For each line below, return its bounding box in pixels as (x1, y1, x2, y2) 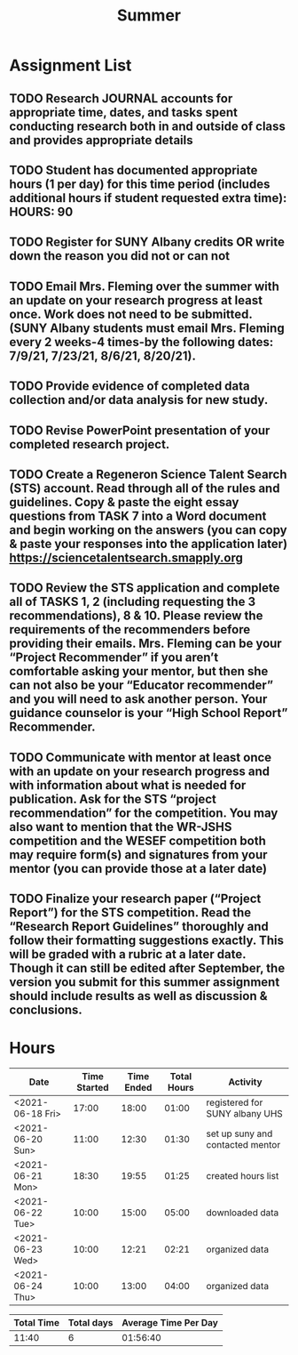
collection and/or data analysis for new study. (9, 392, 269, 407)
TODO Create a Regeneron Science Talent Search (9, 466, 287, 481)
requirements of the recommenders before (9, 622, 251, 637)
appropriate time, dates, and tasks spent (9, 104, 238, 120)
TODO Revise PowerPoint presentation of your (9, 423, 271, 438)
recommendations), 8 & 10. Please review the (9, 609, 263, 624)
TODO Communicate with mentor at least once (9, 749, 272, 765)
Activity (228, 1076, 263, 1088)
